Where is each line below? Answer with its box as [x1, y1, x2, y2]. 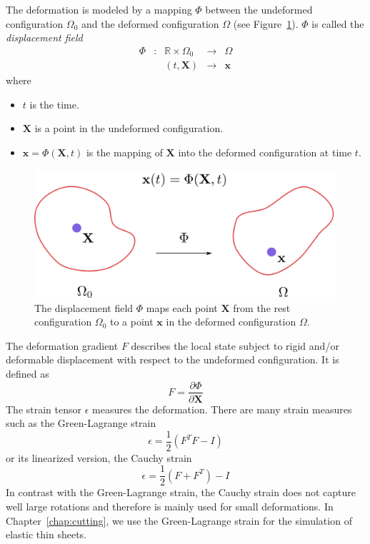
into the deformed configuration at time [178, 145, 352, 160]
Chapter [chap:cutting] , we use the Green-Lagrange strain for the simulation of [6, 513, 352, 528]
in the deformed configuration [166, 314, 296, 329]
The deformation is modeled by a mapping [6, 2, 192, 16]
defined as [6, 366, 49, 381]
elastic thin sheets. [6, 527, 86, 542]
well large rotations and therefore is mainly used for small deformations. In [6, 499, 334, 514]
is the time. [29, 96, 79, 111]
